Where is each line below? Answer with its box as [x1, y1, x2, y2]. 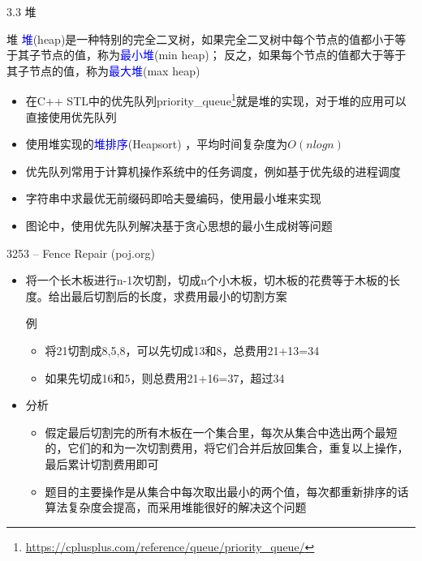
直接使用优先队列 [25, 108, 117, 125]
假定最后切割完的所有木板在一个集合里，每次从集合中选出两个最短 [45, 423, 398, 440]
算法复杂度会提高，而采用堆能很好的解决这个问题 [45, 499, 307, 516]
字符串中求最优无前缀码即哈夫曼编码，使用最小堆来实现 [25, 190, 321, 207]
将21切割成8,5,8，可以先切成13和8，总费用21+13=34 [45, 341, 320, 358]
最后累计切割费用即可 [45, 455, 159, 472]
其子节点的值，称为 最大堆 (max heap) [6, 62, 200, 79]
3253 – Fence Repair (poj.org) [6, 244, 155, 261]
